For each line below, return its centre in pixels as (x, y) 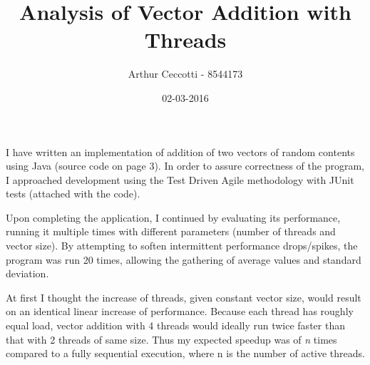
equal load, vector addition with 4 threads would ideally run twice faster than (175, 325)
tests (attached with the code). (73, 194)
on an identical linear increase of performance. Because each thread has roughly (180, 311)
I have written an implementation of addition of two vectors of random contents (180, 151)
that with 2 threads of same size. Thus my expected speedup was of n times (171, 339)
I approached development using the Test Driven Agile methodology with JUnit (180, 179)
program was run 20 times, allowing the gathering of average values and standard (184, 259)
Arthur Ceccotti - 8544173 (185, 74)
